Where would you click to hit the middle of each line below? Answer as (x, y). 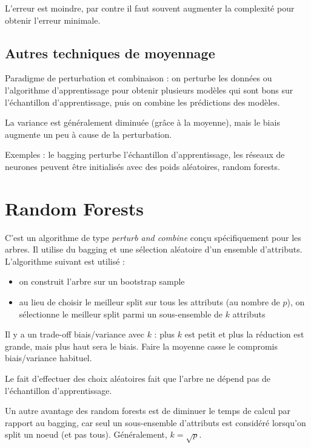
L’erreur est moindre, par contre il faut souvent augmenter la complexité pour (150, 8)
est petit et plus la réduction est (244, 334)
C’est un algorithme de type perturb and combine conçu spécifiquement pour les (153, 237)
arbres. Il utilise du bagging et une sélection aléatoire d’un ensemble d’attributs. (154, 249)
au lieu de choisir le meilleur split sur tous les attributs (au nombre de (149, 302)
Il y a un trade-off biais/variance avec (75, 334)
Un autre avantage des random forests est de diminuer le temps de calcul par (148, 411)
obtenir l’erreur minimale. (53, 20)
